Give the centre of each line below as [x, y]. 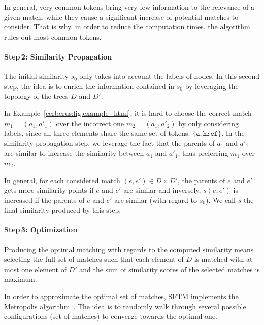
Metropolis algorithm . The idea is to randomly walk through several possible [125, 306]
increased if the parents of [44, 200]
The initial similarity [36, 76]
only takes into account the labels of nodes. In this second [170, 76]
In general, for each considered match [62, 180]
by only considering [209, 123]
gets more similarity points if [49, 190]
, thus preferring [203, 153]
